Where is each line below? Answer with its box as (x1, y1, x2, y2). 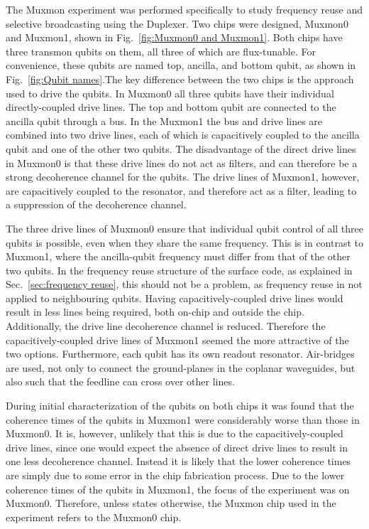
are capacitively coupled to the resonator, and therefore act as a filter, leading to (6, 183, 357, 198)
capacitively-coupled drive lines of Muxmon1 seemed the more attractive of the (6, 332, 349, 347)
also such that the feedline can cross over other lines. (6, 374, 235, 389)
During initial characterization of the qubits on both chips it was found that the (6, 398, 354, 413)
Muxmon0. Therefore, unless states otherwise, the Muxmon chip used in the (6, 496, 336, 511)
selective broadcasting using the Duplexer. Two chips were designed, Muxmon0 (6, 16, 348, 31)
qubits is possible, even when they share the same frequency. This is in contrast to (6, 235, 363, 250)
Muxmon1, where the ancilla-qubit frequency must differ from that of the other (6, 249, 351, 264)
